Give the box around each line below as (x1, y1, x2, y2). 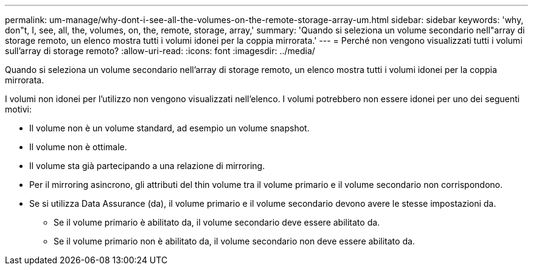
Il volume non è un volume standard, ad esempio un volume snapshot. (29, 123, 310, 133)
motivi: (5, 104, 32, 114)
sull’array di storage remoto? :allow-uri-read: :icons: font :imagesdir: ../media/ (5, 46, 315, 56)
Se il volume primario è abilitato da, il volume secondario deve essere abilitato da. (54, 217, 380, 227)
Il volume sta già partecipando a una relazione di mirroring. (29, 161, 265, 171)
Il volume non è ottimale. (29, 142, 127, 152)
